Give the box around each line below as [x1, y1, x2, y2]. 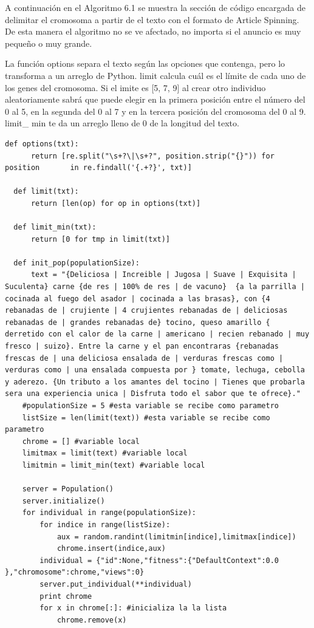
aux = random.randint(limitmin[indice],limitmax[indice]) [56, 532, 296, 541]
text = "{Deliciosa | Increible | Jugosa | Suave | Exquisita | [30, 270, 296, 279]
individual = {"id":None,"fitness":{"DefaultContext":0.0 [39, 556, 279, 565]
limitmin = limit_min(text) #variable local [22, 460, 205, 469]
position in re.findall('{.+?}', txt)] [5, 163, 192, 172]
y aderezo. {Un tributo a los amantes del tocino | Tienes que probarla [5, 377, 305, 386]
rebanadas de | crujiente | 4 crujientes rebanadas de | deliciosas [5, 306, 288, 315]
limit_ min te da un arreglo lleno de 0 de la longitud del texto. [5, 117, 239, 129]
